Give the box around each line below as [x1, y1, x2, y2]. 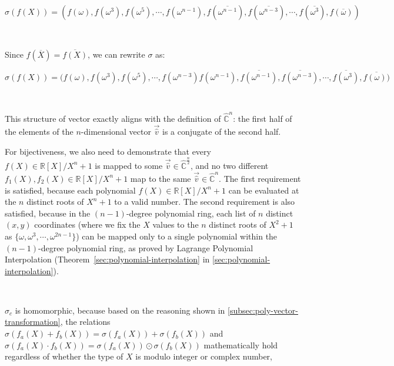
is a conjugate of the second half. [162, 125, 281, 138]
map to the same [130, 172, 191, 184]
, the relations [60, 315, 111, 328]
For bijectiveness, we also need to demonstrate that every [5, 145, 211, 157]
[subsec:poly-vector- [228, 304, 299, 316]
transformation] [5, 315, 61, 328]
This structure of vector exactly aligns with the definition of [5, 112, 221, 125]
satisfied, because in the [5, 207, 91, 219]
